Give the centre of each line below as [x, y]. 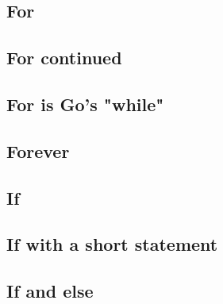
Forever [38, 150]
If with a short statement [112, 244]
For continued [64, 58]
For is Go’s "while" [85, 104]
